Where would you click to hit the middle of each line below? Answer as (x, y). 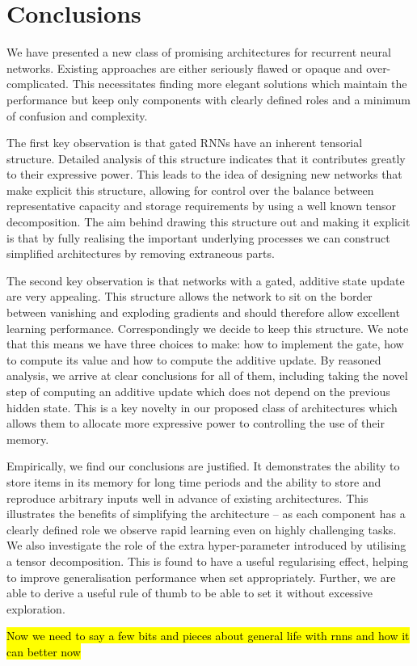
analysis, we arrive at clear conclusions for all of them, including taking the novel (207, 375)
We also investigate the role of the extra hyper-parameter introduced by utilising (206, 545)
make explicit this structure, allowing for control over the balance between (190, 190)
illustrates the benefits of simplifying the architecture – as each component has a (206, 514)
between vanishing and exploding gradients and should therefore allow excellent (203, 312)
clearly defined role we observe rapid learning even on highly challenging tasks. (202, 529)
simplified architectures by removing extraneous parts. (141, 253)
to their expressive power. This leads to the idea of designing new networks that (204, 174)
